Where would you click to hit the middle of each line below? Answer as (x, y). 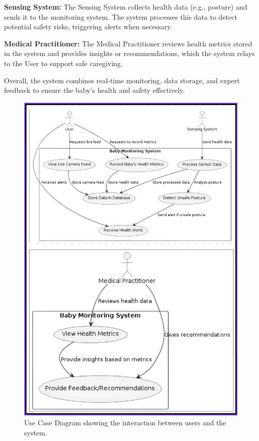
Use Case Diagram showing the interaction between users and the (125, 423)
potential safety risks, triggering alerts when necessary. (88, 26)
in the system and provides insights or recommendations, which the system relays (129, 53)
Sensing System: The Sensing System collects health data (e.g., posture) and (126, 7)
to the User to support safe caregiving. (64, 63)
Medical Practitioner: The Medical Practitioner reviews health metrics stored (128, 43)
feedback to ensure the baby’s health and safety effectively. (95, 90)
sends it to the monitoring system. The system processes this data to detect (121, 16)
